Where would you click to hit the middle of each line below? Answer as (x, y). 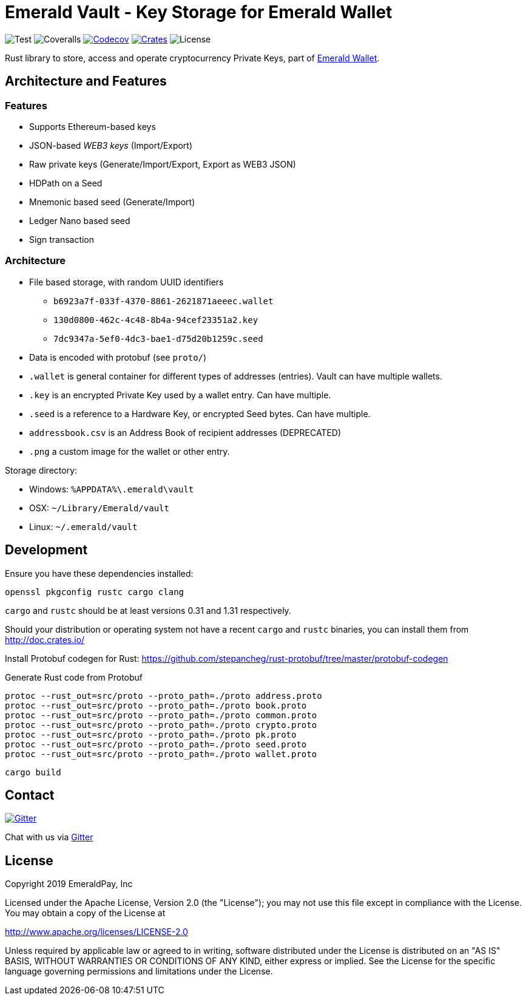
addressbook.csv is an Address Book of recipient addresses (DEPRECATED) (185, 432)
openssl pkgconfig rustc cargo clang (95, 592)
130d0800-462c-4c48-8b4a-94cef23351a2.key (156, 320)
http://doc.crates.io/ (45, 639)
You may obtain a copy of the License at (85, 913)
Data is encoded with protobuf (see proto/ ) (118, 357)
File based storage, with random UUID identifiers (126, 282)
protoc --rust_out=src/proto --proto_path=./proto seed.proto (156, 744)
